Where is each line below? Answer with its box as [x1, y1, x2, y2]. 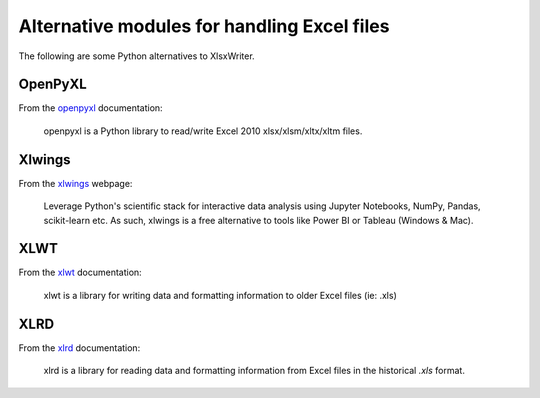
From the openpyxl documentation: [18, 102, 164, 114]
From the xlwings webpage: [18, 177, 133, 189]
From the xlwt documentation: [18, 266, 142, 279]
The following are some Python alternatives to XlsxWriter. [18, 50, 255, 62]
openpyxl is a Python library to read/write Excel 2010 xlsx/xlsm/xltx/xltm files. [43, 125, 363, 137]
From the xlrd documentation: [18, 341, 141, 354]
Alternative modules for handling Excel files [18, 15, 390, 37]
